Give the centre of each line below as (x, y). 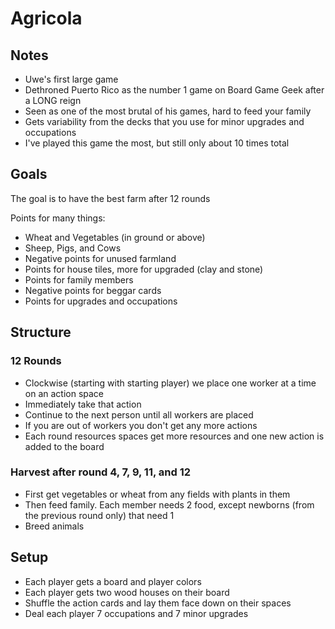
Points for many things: (58, 218)
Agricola (46, 18)
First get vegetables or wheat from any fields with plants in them (157, 494)
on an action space (64, 393)
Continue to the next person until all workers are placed (139, 414)
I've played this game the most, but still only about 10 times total (157, 143)
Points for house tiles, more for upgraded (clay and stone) (144, 269)
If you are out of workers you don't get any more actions (141, 425)
